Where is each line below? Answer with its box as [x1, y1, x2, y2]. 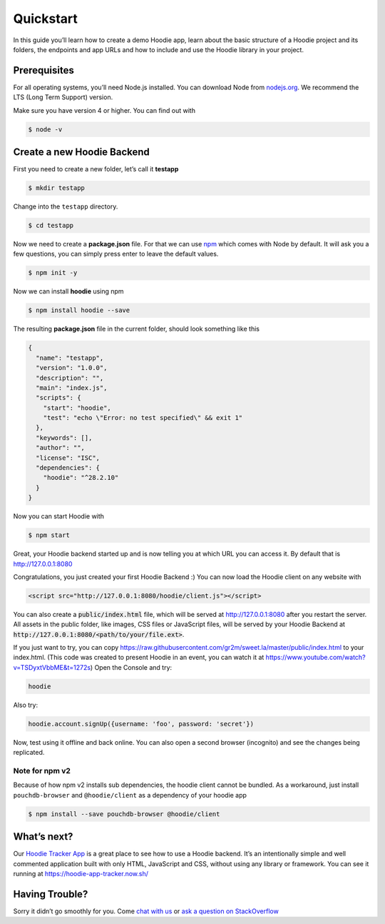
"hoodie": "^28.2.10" [43, 473, 119, 482]
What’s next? [13, 830, 73, 843]
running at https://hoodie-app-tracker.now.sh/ [13, 870, 149, 878]
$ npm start [28, 531, 71, 539]
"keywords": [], [36, 433, 93, 442]
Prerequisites [13, 64, 74, 76]
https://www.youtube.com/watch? [265, 653, 366, 662]
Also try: [13, 700, 38, 709]
